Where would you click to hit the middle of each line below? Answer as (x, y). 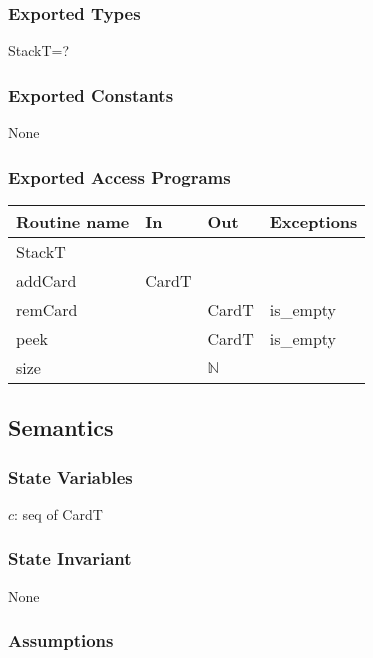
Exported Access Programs (119, 176)
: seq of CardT (58, 513)
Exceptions (313, 221)
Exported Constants (91, 94)
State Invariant (70, 558)
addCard (46, 280)
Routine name (73, 221)
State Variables (70, 476)
